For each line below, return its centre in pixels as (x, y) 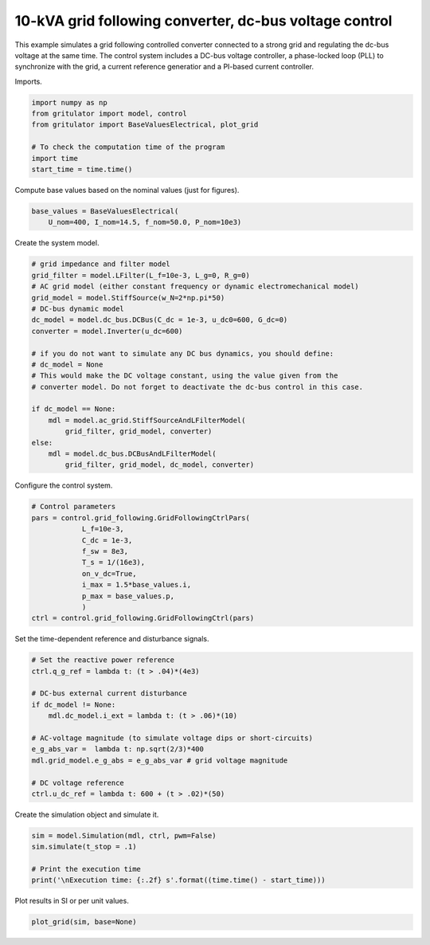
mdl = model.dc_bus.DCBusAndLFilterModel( (132, 454)
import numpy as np (69, 102)
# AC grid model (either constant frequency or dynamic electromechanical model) (195, 286)
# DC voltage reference (78, 782)
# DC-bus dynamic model (78, 308)
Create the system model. (57, 243)
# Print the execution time (86, 869)
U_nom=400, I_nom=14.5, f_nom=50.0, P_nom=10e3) (145, 222)
